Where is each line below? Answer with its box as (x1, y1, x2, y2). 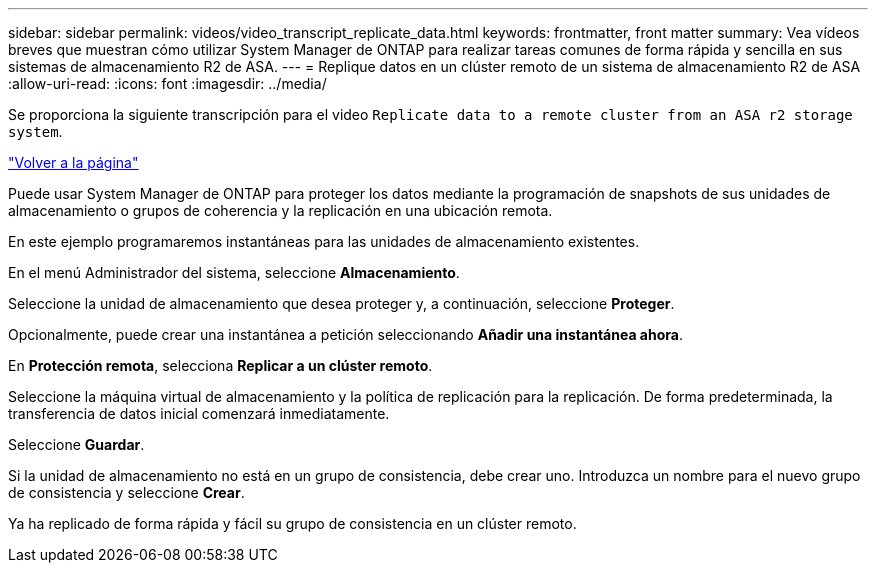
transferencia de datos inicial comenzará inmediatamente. (8, 405, 390, 422)
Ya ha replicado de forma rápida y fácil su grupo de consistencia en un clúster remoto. (8, 515, 577, 532)
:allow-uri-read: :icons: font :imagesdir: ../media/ (8, 75, 327, 92)
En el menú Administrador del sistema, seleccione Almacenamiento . (8, 264, 460, 281)
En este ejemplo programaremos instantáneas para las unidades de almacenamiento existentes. (8, 233, 640, 250)
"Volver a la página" (8, 154, 139, 171)
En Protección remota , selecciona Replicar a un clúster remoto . (8, 357, 433, 374)
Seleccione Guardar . (8, 436, 145, 453)
